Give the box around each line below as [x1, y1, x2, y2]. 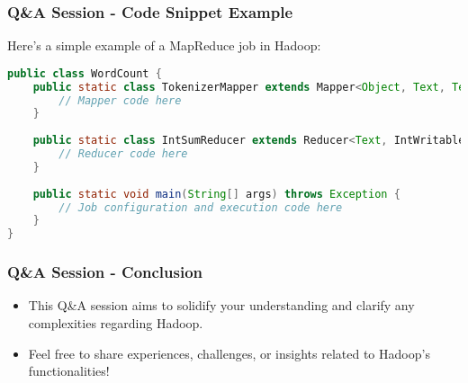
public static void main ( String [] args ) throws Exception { [32, 187, 400, 200]
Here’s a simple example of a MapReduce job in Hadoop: [7, 36, 321, 55]
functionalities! [28, 361, 110, 380]
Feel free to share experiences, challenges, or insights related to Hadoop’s [28, 343, 430, 362]
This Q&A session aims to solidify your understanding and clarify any [28, 296, 415, 315]
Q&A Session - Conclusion [7, 261, 203, 283]
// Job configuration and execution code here [58, 200, 343, 214]
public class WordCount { [7, 67, 162, 80]
